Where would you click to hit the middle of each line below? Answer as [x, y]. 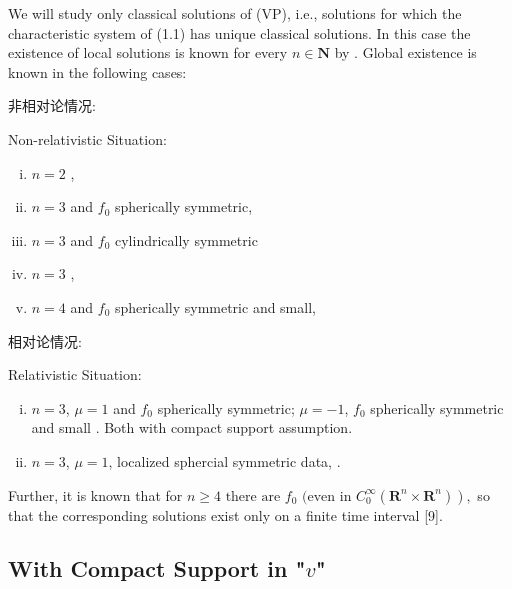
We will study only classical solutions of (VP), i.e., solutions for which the [235, 13]
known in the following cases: [97, 71]
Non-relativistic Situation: [87, 138]
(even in [327, 496]
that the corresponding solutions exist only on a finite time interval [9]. [225, 514]
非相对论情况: [52, 105]
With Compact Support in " [157, 568]
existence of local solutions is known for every [148, 52]
